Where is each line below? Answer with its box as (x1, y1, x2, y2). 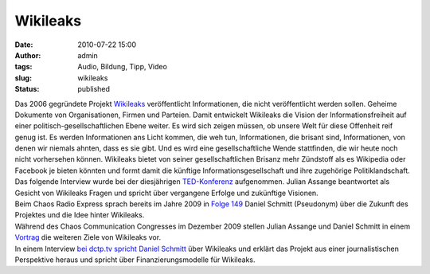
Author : (14, 50, 41, 60)
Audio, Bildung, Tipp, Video (77, 62, 167, 72)
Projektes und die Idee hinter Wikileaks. (14, 210, 145, 220)
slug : (14, 72, 32, 83)
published (77, 84, 111, 94)
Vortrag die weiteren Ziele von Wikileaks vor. (14, 233, 162, 242)
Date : (14, 40, 33, 49)
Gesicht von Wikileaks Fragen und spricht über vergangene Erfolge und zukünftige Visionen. (14, 188, 319, 198)
